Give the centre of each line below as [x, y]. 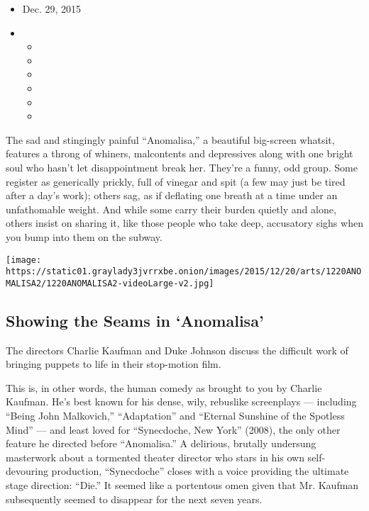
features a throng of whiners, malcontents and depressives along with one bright [180, 153]
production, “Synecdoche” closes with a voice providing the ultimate [200, 471]
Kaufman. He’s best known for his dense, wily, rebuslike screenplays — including [181, 401]
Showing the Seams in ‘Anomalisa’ [135, 320]
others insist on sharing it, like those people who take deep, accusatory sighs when [184, 223]
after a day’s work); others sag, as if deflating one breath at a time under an [172, 195]
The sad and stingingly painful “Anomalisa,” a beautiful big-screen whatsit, [170, 139]
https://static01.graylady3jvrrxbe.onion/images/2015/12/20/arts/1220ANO [184, 272]
